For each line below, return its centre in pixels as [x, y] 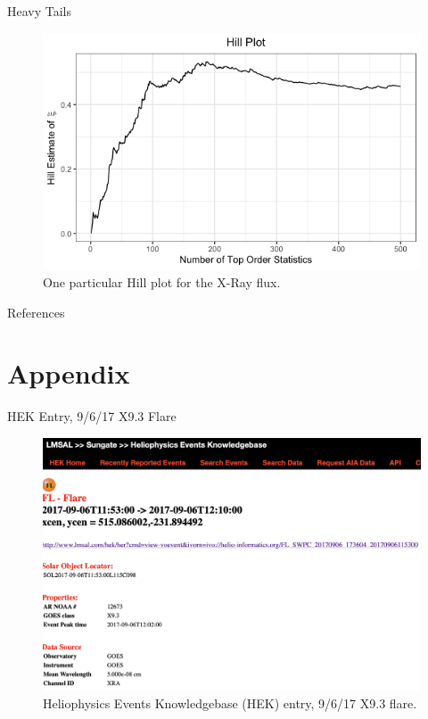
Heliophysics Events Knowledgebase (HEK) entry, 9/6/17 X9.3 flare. [230, 703]
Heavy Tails [40, 11]
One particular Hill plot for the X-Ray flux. [162, 281]
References [36, 312]
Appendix [69, 373]
